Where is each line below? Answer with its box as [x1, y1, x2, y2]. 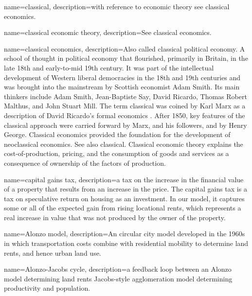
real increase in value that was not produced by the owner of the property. [4, 212, 226, 222]
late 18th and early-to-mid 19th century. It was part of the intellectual [4, 62, 214, 72]
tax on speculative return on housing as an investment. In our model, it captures [4, 193, 245, 203]
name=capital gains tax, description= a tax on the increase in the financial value [4, 174, 244, 184]
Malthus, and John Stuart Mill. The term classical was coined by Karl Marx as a [4, 101, 246, 111]
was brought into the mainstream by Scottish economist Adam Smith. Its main [4, 82, 240, 92]
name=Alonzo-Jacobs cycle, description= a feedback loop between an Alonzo [4, 264, 232, 274]
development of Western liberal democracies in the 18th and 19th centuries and [4, 72, 241, 82]
